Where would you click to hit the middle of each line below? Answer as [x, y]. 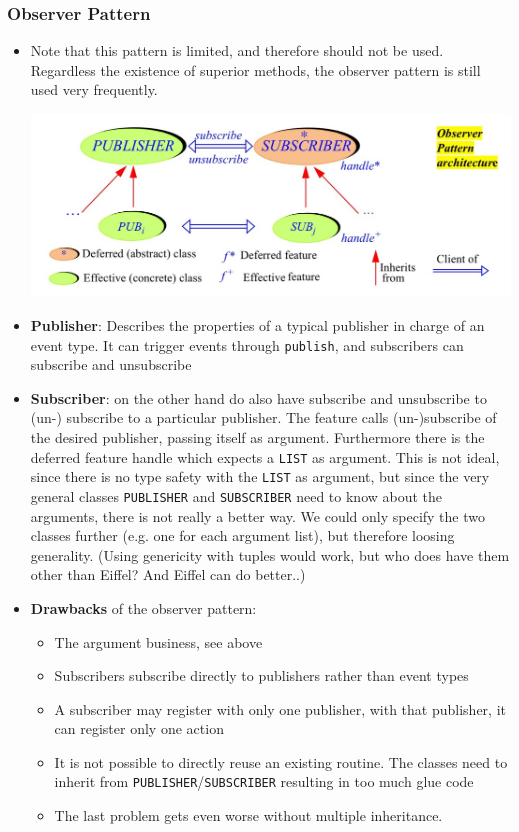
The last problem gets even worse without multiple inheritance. [248, 815]
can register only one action [139, 728]
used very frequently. [94, 89]
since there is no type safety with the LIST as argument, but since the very [260, 476]
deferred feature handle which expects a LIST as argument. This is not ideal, [265, 456]
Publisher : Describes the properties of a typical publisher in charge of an [257, 324]
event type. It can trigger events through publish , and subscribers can [247, 344]
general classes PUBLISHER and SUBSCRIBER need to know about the [236, 495]
